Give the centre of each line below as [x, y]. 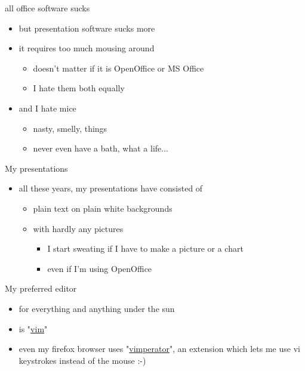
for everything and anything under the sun [97, 308]
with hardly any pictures [78, 228]
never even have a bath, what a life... [101, 148]
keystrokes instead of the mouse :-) [82, 360]
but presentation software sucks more [87, 28]
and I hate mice [47, 108]
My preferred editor [41, 288]
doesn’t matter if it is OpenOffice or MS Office [118, 68]
